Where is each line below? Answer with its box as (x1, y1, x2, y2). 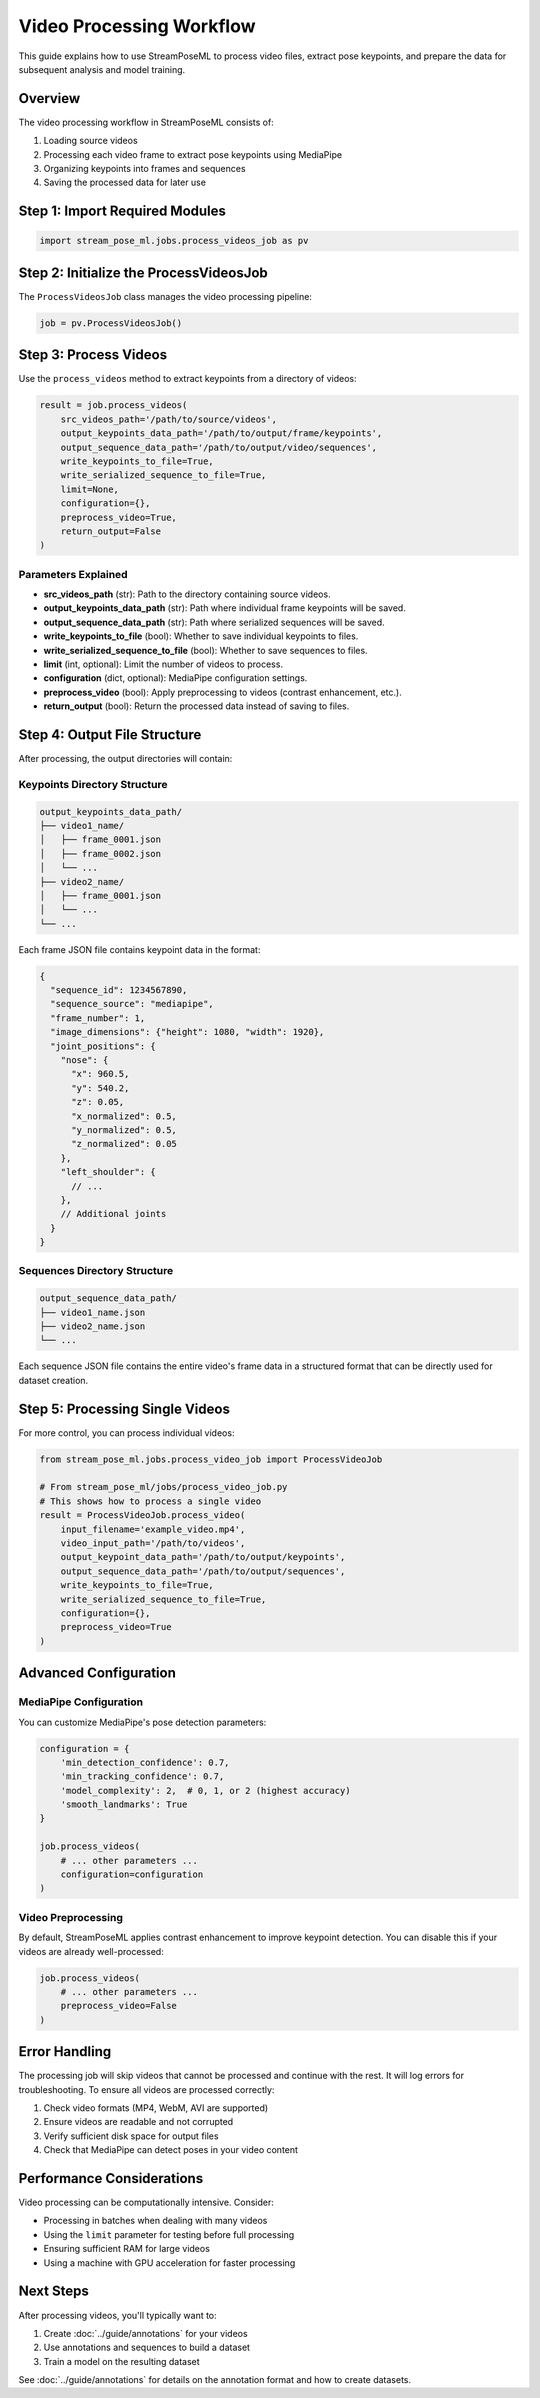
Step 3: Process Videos (18, 346, 168, 364)
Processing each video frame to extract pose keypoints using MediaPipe (43, 148, 343, 160)
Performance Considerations (18, 2170, 204, 2187)
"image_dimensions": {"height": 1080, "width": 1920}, (50, 1026, 325, 1038)
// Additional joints (60, 1208, 167, 1220)
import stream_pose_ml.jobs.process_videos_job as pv (39, 235, 309, 247)
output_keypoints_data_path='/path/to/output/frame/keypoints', (60, 428, 383, 439)
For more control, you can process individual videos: (18, 1426, 235, 1439)
